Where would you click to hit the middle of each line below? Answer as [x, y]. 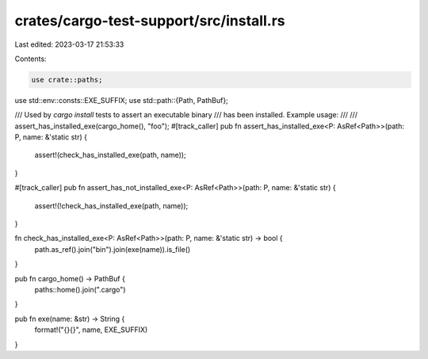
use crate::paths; [67, 80]
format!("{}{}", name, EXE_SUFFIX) [91, 330]
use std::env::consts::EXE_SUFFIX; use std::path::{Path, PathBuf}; [122, 100]
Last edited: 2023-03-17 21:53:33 [69, 44]
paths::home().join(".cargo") [80, 289]
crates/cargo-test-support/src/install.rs [150, 21]
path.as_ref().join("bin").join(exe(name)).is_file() [113, 249]
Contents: [31, 59]
